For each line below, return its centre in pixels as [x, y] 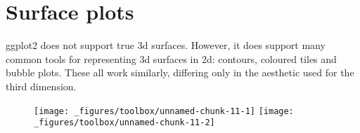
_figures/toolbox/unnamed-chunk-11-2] [124, 123]
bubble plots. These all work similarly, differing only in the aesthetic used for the [180, 72]
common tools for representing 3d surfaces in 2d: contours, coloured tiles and [171, 58]
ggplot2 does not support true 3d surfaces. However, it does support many [166, 45]
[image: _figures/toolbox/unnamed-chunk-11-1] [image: [164, 111]
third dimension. [41, 86]
